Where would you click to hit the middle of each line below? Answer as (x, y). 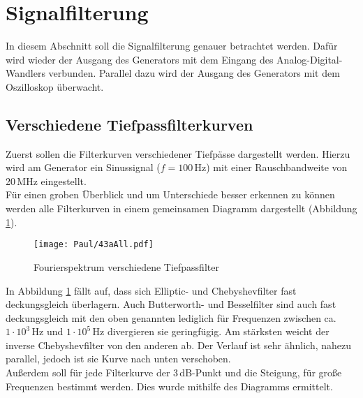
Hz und (47, 331)
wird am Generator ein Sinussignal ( (83, 167)
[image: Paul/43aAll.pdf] (94, 245)
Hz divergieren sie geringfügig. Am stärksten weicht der (211, 331)
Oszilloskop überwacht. (55, 86)
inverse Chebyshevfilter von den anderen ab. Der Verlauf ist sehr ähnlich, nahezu (179, 345)
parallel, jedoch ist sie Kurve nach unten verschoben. (118, 359)
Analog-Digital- (310, 59)
